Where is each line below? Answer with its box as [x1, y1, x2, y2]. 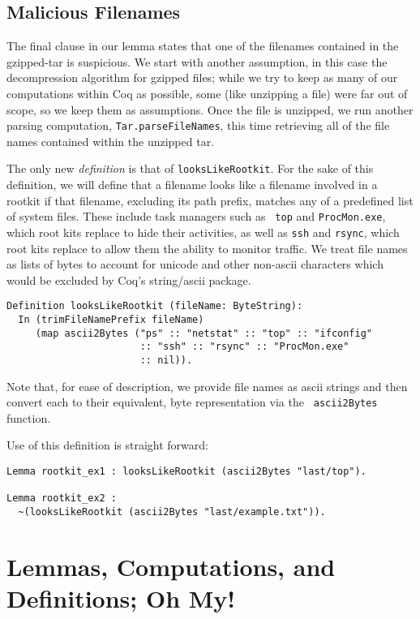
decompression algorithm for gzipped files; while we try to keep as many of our [6, 69, 398, 86]
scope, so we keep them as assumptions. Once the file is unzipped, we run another [6, 101, 414, 118]
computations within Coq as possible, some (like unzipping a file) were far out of [6, 84, 408, 101]
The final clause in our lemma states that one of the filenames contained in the [6, 37, 399, 54]
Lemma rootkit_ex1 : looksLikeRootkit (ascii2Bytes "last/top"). [6, 466, 366, 478]
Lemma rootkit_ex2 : [6, 492, 118, 505]
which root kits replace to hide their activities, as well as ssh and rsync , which [6, 223, 400, 240]
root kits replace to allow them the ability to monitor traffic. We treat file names [6, 239, 408, 256]
